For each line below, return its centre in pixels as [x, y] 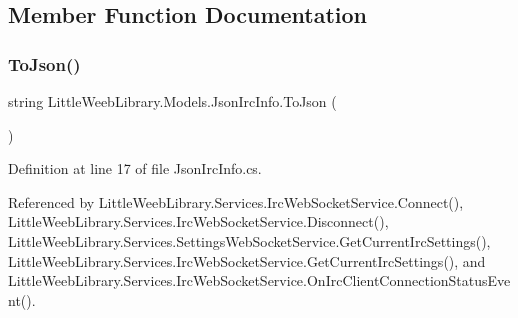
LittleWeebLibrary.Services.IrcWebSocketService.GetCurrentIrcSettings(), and [247, 260]
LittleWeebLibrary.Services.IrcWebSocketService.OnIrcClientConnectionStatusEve [259, 280]
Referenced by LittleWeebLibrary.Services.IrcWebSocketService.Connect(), [236, 201]
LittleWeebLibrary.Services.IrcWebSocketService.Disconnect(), [198, 221]
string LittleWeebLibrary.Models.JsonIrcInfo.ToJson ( [172, 101]
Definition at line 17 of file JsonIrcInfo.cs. [135, 168]
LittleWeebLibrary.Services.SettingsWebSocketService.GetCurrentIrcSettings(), [249, 240]
